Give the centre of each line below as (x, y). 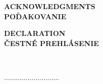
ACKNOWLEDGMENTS (50, 6)
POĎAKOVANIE (35, 16)
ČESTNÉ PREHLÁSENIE (51, 43)
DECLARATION (35, 33)
